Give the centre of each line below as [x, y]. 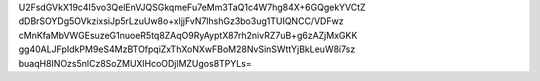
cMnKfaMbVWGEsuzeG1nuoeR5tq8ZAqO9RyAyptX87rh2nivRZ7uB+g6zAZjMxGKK [188, 35]
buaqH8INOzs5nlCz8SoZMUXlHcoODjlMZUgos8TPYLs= [135, 63]
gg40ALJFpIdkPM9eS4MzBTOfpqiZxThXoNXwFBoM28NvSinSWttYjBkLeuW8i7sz [187, 49]
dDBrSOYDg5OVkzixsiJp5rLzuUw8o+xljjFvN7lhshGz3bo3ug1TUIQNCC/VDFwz [181, 21]
